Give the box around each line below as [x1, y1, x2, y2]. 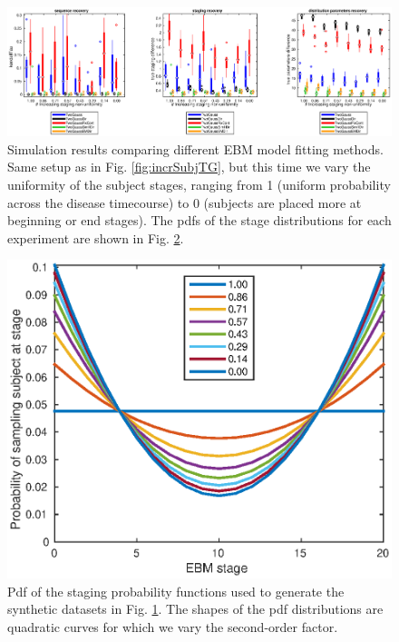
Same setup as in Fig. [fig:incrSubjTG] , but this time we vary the [7, 157, 371, 176]
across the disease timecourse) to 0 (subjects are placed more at [7, 193, 362, 212]
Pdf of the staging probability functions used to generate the [7, 581, 345, 600]
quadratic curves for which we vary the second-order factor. [7, 617, 338, 636]
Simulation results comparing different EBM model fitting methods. [7, 139, 384, 158]
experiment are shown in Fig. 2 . [7, 228, 184, 247]
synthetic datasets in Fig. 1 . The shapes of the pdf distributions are [7, 599, 384, 618]
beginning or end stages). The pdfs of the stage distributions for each [7, 211, 392, 230]
